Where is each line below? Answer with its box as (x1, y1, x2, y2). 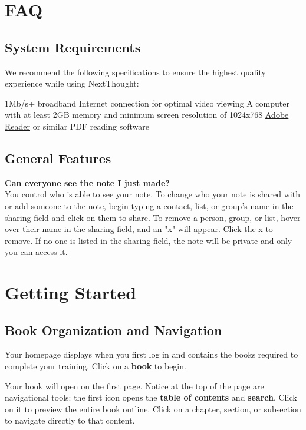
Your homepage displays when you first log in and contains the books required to (5, 348, 298, 360)
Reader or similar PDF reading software (5, 120, 149, 132)
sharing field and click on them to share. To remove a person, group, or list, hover (5, 211, 301, 223)
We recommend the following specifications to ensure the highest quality (5, 65, 266, 78)
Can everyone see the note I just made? (5, 176, 170, 188)
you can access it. (5, 246, 68, 258)
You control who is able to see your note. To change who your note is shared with (5, 188, 300, 200)
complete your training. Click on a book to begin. (5, 360, 186, 372)
